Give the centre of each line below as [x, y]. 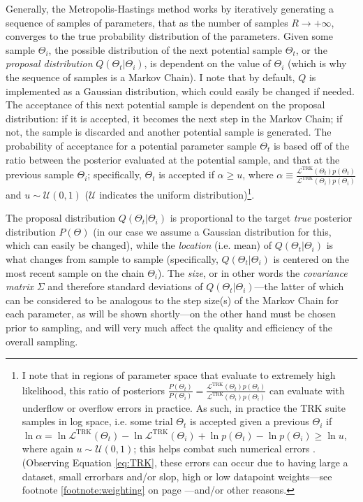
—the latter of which [299, 286]
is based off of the [311, 145]
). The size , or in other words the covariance [253, 272]
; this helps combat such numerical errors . [224, 449]
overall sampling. [42, 341]
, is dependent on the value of [207, 63]
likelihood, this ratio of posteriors [93, 390]
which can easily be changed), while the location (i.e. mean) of [139, 245]
